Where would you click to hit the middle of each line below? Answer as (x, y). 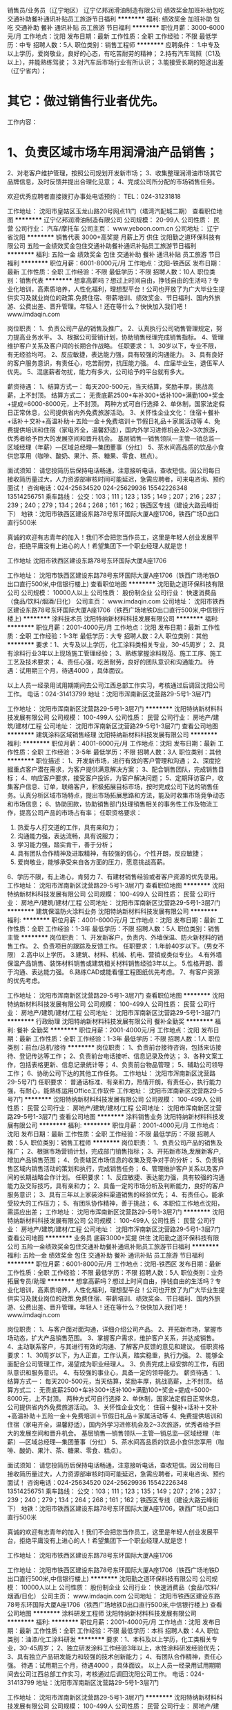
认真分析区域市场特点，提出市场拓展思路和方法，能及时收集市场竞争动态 (122, 795)
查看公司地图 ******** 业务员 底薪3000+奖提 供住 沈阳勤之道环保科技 (107, 1237)
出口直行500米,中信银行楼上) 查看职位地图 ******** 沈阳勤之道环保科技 (109, 583)
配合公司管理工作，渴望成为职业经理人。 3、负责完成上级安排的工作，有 (116, 1364)
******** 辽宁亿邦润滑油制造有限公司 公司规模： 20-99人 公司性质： (113, 220)
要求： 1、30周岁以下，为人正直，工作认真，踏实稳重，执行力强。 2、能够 (113, 1355)
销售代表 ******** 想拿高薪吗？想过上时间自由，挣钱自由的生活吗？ (116, 280)
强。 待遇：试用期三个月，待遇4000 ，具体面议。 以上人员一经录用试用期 (111, 1665)
